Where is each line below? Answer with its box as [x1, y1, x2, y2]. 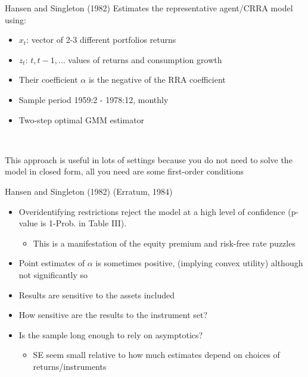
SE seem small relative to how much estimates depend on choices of [33, 348, 280, 361]
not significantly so [18, 268, 88, 281]
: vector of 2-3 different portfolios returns [26, 33, 176, 46]
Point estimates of [18, 257, 85, 269]
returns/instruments [33, 360, 107, 372]
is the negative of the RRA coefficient [88, 73, 226, 86]
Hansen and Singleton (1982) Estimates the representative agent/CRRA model [5, 2, 293, 14]
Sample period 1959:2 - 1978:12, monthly [18, 93, 169, 105]
